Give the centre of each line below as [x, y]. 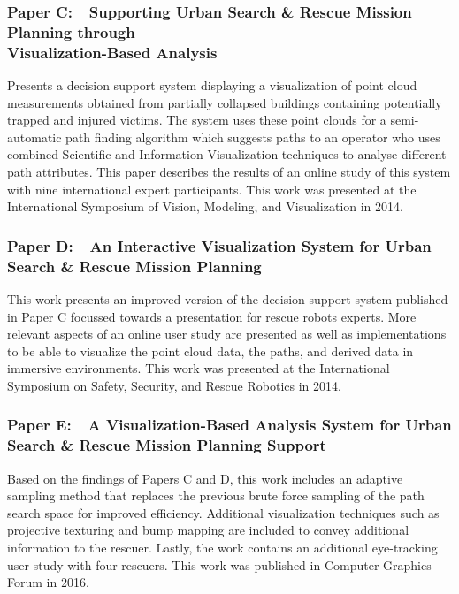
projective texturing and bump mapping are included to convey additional [208, 530]
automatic [34, 137]
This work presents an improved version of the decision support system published [228, 298]
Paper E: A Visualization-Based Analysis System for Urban [229, 425]
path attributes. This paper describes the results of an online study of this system [229, 172]
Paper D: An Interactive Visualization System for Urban [219, 245]
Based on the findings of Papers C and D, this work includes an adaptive [205, 478]
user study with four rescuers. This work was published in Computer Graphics [219, 564]
